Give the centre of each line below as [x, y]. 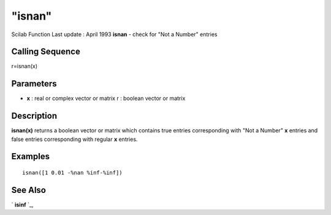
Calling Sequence [46, 52]
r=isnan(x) [25, 66]
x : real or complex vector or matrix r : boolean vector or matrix [106, 99]
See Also [29, 190]
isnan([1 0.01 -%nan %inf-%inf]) [72, 173]
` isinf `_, [22, 205]
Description [34, 116]
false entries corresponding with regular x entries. [74, 139]
